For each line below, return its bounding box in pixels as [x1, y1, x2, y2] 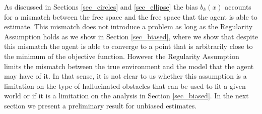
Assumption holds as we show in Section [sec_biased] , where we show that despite [4, 31, 258, 41]
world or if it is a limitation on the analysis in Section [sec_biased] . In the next [4, 90, 249, 101]
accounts [225, 2, 251, 12]
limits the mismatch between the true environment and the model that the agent [4, 61, 254, 71]
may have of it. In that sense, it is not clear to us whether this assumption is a [4, 71, 247, 81]
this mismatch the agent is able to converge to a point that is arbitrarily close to [4, 41, 253, 51]
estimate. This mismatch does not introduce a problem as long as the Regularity [4, 21, 253, 32]
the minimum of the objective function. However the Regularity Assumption [4, 50, 239, 61]
